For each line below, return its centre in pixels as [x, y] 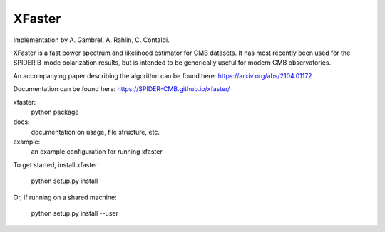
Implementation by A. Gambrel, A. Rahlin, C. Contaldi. [92, 40]
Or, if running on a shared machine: [65, 197]
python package [55, 112]
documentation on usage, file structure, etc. [96, 132]
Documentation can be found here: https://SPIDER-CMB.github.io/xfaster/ [122, 89]
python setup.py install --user [75, 213]
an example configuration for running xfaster [97, 152]
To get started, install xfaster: [56, 164]
